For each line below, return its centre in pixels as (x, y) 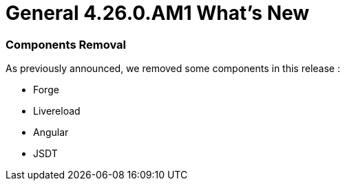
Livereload (57, 111)
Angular (51, 132)
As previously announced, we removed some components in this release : (173, 69)
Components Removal (66, 44)
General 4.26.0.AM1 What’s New (158, 13)
